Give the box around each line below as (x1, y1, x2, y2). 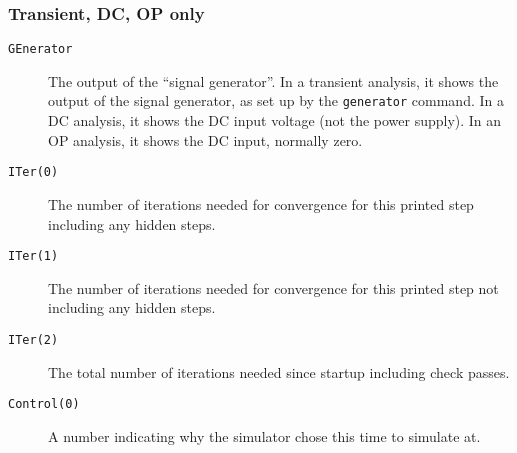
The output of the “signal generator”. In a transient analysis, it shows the (48, 70, 499, 91)
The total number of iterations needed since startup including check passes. (48, 361, 510, 382)
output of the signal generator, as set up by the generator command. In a (48, 90, 504, 111)
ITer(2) (8, 333, 59, 347)
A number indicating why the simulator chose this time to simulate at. (48, 425, 481, 446)
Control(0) (8, 397, 80, 412)
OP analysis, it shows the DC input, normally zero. (48, 129, 363, 150)
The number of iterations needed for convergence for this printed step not (48, 277, 499, 298)
